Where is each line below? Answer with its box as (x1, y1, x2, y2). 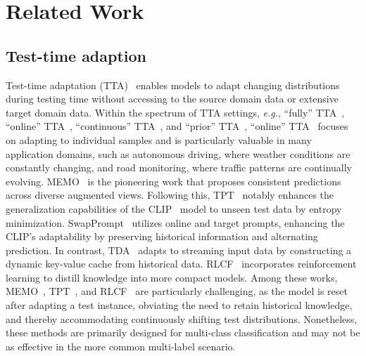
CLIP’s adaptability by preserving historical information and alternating (6, 229, 318, 244)
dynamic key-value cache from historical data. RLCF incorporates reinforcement (6, 256, 357, 271)
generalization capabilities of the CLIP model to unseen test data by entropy (6, 201, 342, 216)
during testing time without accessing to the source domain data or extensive (6, 91, 339, 106)
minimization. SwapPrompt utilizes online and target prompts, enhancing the (6, 215, 345, 230)
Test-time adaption (6, 44, 147, 66)
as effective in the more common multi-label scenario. (6, 338, 236, 353)
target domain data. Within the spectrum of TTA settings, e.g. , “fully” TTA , (6, 105, 345, 119)
